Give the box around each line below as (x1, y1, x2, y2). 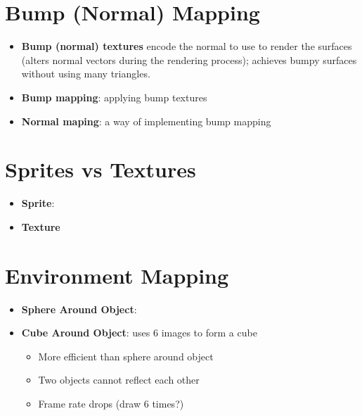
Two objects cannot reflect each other (38, 372, 200, 387)
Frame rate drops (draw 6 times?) (38, 396, 184, 410)
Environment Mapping (5, 260, 229, 289)
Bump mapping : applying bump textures (21, 89, 207, 104)
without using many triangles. (21, 66, 150, 81)
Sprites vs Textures (5, 155, 196, 184)
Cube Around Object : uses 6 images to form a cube (21, 325, 257, 340)
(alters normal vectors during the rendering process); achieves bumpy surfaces (21, 52, 357, 67)
